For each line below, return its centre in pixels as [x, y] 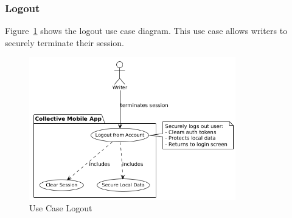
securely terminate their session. [65, 42]
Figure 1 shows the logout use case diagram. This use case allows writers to [146, 31]
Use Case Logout [61, 208]
